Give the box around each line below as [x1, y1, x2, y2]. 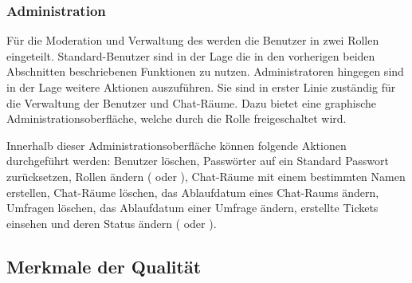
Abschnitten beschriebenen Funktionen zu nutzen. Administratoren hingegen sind [6, 63, 404, 80]
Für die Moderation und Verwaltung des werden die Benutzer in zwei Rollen [6, 32, 379, 49]
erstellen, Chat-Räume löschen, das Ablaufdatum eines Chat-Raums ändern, [6, 183, 379, 200]
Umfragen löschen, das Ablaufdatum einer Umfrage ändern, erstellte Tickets [6, 199, 379, 216]
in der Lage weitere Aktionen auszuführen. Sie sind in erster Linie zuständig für [6, 79, 396, 95]
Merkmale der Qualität [6, 254, 202, 278]
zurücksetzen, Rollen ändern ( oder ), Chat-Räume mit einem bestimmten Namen [6, 167, 406, 184]
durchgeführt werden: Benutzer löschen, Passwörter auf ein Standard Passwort [6, 152, 390, 169]
